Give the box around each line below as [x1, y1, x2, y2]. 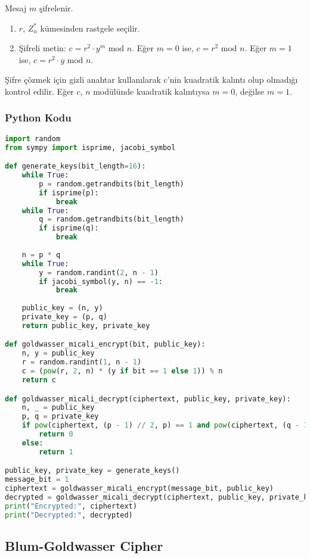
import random [5, 134, 61, 143]
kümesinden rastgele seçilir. [40, 21, 140, 34]
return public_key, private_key [21, 321, 150, 330]
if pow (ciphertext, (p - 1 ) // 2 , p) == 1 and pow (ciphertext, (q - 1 [21, 421, 308, 430]
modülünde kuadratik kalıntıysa [93, 85, 210, 97]
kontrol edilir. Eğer [5, 85, 74, 97]
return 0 [39, 430, 73, 438]
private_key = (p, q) [21, 313, 107, 322]
